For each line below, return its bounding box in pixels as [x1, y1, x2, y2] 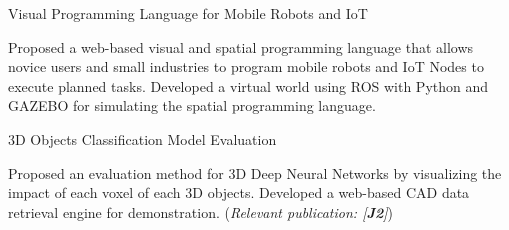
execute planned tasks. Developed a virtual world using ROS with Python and [8, 75, 489, 96]
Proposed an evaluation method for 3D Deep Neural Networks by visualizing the [8, 162, 502, 183]
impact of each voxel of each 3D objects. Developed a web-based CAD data [8, 182, 470, 203]
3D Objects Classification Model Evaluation [8, 128, 277, 149]
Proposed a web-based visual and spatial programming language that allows [8, 36, 474, 57]
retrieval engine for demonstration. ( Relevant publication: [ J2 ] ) [8, 201, 394, 222]
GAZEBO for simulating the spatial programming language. [8, 95, 376, 116]
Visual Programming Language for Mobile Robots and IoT [8, 3, 368, 23]
